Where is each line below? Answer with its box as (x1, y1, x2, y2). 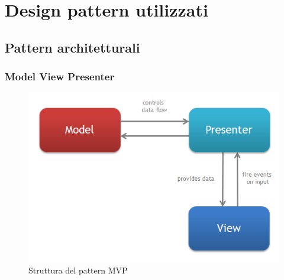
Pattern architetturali (5, 38, 140, 56)
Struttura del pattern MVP (28, 263, 128, 276)
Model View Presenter (5, 69, 115, 84)
